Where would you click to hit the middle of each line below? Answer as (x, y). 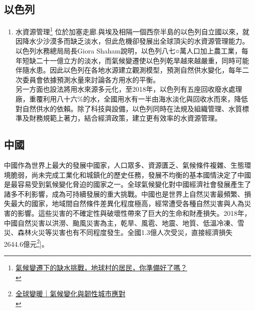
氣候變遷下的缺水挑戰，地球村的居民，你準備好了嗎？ (101, 267)
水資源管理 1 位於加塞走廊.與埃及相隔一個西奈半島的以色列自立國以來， (129, 31)
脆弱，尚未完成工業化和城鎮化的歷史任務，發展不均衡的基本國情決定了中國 (131, 174)
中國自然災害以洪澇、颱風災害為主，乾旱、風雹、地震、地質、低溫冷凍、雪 (124, 222)
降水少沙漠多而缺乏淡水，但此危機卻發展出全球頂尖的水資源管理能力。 (136, 41)
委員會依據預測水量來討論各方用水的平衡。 (91, 79)
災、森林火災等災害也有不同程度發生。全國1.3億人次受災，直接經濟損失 (118, 232)
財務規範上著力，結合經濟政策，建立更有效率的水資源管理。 (125, 118)
